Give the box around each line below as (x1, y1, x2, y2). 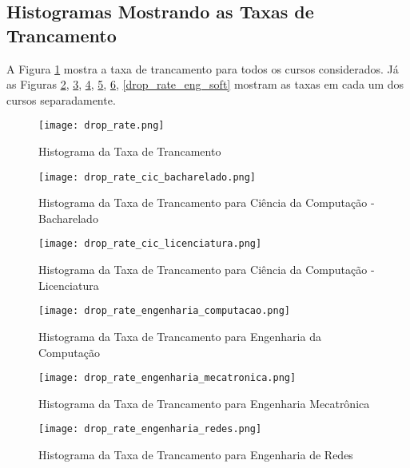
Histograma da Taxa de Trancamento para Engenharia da (38, 327, 321, 344)
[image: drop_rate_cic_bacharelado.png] (38, 171, 257, 183)
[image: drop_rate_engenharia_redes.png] (38, 423, 262, 435)
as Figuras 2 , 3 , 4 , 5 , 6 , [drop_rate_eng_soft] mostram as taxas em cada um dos (6, 76, 404, 93)
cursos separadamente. (6, 91, 116, 108)
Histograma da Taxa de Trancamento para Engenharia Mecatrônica (38, 395, 370, 411)
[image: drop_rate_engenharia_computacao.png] (38, 305, 290, 317)
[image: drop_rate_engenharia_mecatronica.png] (38, 372, 297, 384)
